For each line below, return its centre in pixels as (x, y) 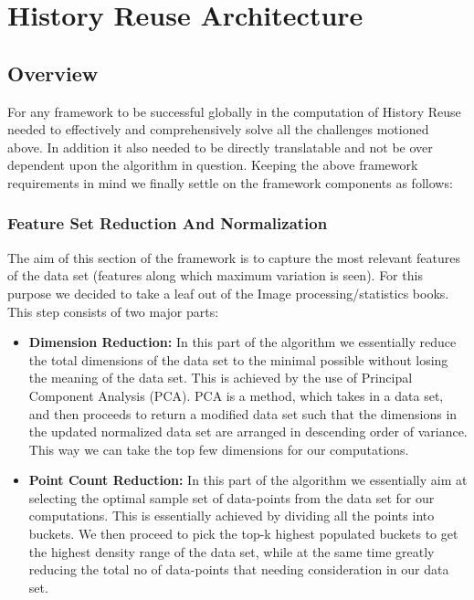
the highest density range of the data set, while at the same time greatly (232, 551)
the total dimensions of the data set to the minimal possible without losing (238, 359)
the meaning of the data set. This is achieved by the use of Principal (221, 378)
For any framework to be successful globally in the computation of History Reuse (234, 111)
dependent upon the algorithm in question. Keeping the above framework (213, 165)
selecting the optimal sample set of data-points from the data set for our (232, 497)
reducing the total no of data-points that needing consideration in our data (239, 569)
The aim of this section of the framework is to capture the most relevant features (234, 257)
